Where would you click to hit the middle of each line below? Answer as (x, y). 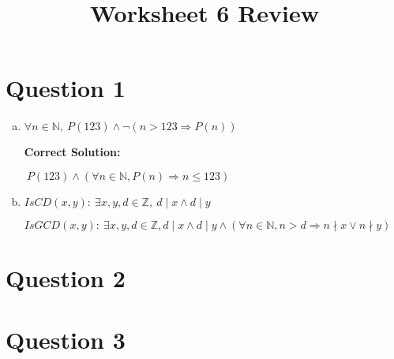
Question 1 (66, 88)
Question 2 (66, 278)
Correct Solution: (72, 152)
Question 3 (66, 340)
